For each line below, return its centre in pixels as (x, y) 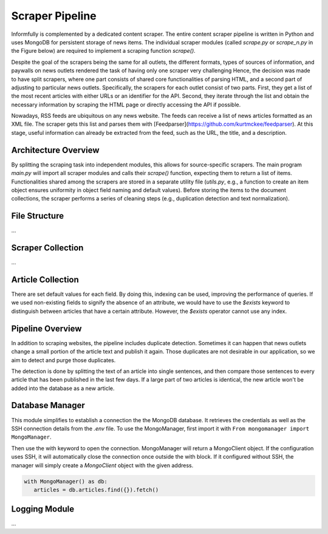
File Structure (37, 216)
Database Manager (48, 406)
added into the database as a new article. (63, 388)
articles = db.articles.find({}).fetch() (96, 490)
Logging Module (43, 509)
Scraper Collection (47, 248)
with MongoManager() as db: (66, 481)
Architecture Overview (55, 150)
